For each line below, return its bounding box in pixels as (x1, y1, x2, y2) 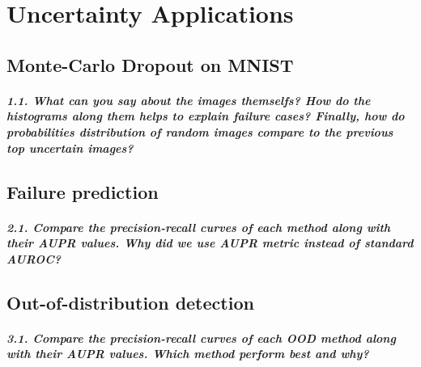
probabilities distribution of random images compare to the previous (6, 123, 393, 140)
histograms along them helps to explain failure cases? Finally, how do (6, 108, 405, 124)
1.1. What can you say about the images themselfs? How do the (6, 91, 371, 108)
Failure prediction (6, 179, 159, 204)
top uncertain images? (6, 139, 134, 156)
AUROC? (6, 250, 62, 267)
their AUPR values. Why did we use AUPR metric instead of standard (6, 234, 414, 251)
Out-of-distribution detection (6, 289, 254, 314)
